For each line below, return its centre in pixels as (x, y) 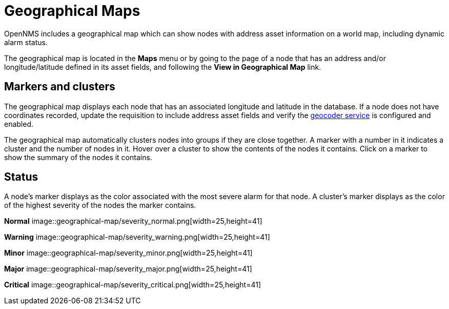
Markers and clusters (60, 87)
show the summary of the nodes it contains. (78, 157)
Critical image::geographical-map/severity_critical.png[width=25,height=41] (132, 285)
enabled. (19, 124)
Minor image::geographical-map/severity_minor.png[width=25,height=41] (128, 253)
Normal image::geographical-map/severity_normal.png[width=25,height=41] (133, 221)
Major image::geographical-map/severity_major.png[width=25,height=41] (128, 269)
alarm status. (26, 42)
